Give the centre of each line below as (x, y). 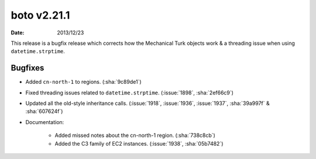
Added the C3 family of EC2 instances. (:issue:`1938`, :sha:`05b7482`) (139, 143)
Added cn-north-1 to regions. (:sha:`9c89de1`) (83, 82)
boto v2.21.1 (40, 15)
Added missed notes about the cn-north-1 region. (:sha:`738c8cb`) (135, 135)
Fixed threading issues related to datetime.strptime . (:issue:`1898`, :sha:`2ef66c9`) (130, 93)
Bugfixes (28, 68)
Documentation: (45, 122)
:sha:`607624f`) (44, 111)
